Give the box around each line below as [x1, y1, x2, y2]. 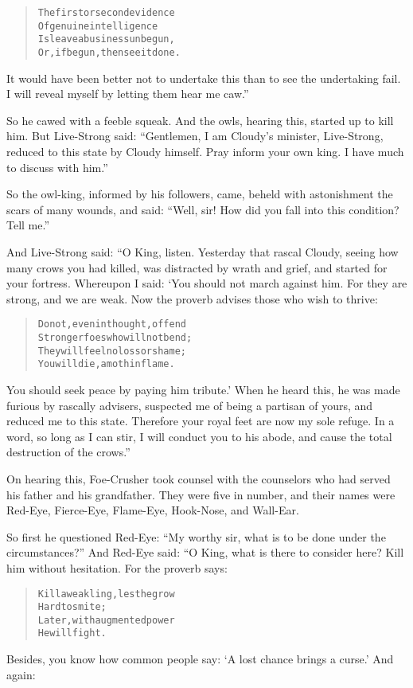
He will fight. [37, 627, 107, 639]
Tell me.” [6, 217, 50, 233]
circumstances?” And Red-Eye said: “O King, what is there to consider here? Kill [6, 544, 404, 561]
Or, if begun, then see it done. [37, 46, 181, 58]
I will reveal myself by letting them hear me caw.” [6, 85, 249, 102]
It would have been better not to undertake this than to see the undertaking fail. [6, 69, 401, 86]
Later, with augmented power [37, 614, 175, 626]
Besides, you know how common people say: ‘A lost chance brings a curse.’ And [6, 651, 394, 667]
